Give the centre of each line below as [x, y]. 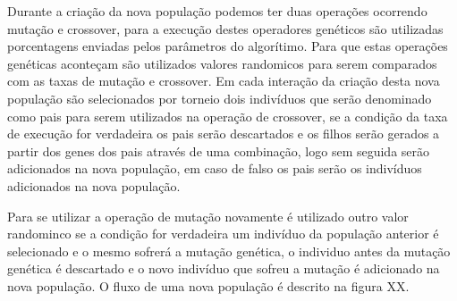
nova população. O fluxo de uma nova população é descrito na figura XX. [208, 285]
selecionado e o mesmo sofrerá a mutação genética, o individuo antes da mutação [229, 251]
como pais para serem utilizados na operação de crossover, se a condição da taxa [228, 116]
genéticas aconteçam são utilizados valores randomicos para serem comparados [222, 63]
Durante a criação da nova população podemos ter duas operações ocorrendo [217, 11]
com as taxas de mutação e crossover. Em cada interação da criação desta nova [224, 81]
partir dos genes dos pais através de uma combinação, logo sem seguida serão [219, 150]
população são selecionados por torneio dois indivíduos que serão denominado [220, 98]
